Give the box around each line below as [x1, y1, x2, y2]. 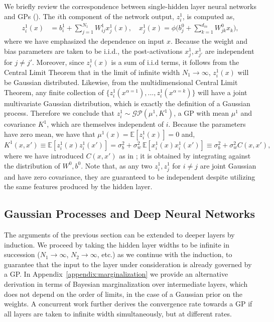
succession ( [4, 249, 40, 260]
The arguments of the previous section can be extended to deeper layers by [4, 229, 235, 240]
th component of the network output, [60, 11, 174, 21]
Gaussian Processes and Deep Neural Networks [4, 206, 255, 221]
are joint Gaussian [200, 160, 256, 171]
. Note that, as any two [81, 160, 153, 171]
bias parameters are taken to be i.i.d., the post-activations [4, 45, 183, 56]
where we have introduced [4, 150, 84, 160]
